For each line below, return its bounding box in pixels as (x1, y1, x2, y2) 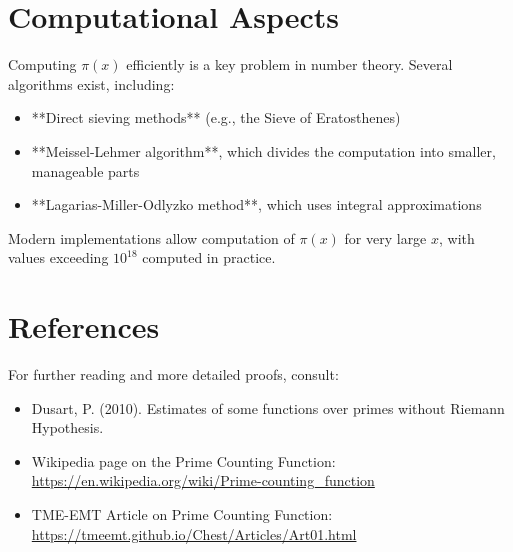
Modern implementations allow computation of (8, 227, 295, 248)
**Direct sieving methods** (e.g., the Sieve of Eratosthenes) (31, 107, 401, 128)
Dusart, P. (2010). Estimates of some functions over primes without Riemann (31, 397, 505, 418)
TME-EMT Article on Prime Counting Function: (31, 503, 333, 524)
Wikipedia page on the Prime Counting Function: (31, 450, 336, 471)
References (8, 306, 160, 347)
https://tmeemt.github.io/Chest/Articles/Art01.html (31, 523, 357, 544)
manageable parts (31, 160, 140, 181)
